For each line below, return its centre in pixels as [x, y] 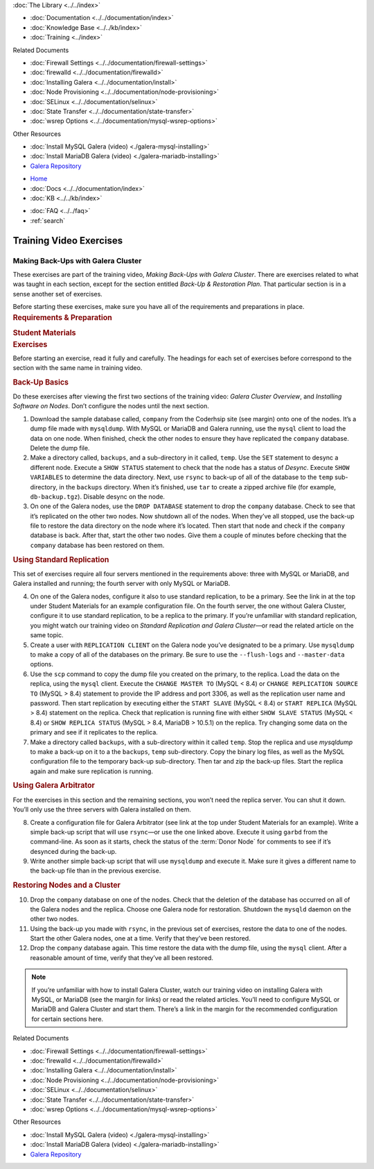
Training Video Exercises [68, 241]
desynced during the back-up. [73, 851]
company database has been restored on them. [97, 545]
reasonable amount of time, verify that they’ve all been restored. [122, 957]
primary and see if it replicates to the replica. [94, 732]
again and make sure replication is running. [92, 771]
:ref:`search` [48, 220]
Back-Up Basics [41, 382]
